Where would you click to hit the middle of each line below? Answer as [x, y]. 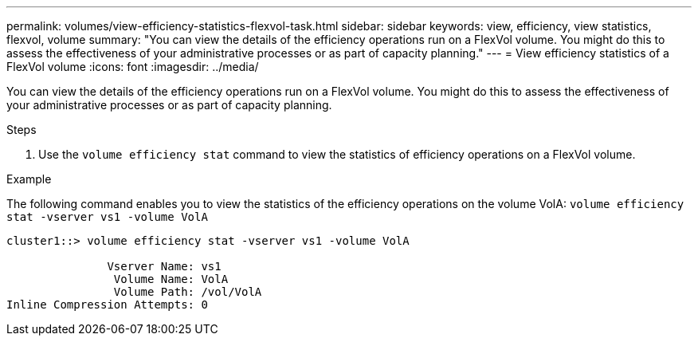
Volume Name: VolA [171, 279]
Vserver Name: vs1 [164, 266]
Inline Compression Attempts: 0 [107, 305]
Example [29, 179]
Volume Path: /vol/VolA [188, 292]
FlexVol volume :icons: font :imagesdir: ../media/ [133, 67]
